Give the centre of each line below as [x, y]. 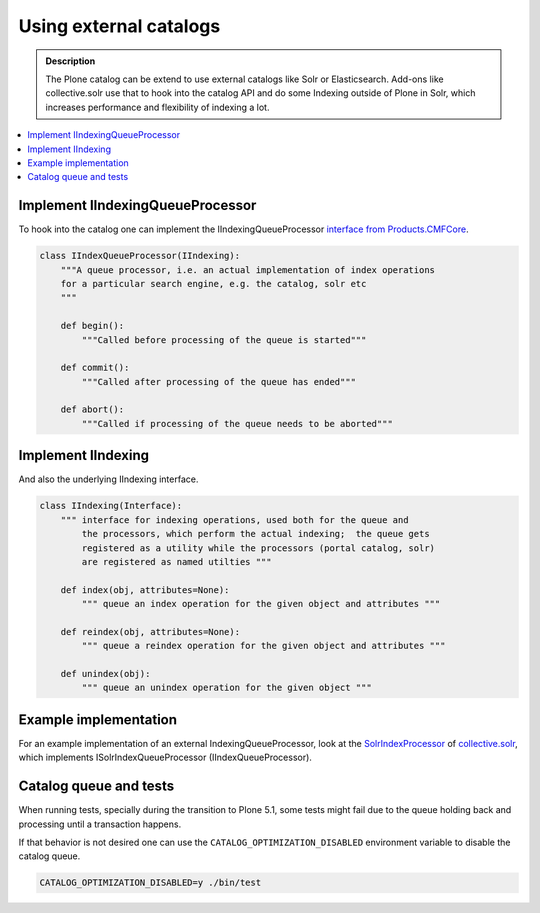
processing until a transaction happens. [100, 824]
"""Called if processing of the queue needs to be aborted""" [237, 423]
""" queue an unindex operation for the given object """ [226, 688]
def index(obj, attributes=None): [145, 589]
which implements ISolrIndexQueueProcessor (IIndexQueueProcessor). [165, 757]
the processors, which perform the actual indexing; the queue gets [255, 534]
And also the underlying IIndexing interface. [108, 479]
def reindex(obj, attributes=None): [150, 631]
